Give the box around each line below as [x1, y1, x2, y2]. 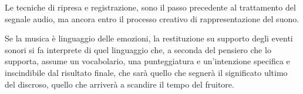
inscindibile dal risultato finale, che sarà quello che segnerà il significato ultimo [5, 66, 288, 78]
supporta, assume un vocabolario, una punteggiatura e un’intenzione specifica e [5, 55, 290, 67]
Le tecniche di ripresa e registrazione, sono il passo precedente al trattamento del [5, 1, 296, 13]
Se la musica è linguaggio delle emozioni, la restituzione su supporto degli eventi [5, 32, 293, 44]
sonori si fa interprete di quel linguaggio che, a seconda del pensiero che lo [5, 43, 271, 55]
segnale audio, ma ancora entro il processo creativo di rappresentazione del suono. [5, 12, 299, 25]
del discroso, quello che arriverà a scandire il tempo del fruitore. [5, 78, 234, 90]
